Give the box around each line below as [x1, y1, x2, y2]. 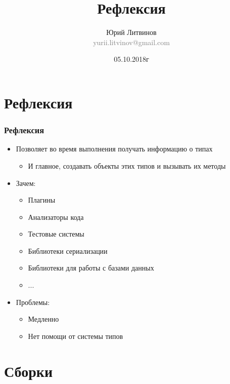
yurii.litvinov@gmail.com [93, 36, 170, 47]
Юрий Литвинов [106, 27, 157, 37]
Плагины [28, 195, 56, 205]
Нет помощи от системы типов [28, 330, 123, 341]
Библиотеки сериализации [28, 245, 108, 256]
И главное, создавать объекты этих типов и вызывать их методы [28, 160, 226, 171]
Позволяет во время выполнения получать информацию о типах [16, 143, 213, 154]
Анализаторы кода [28, 211, 84, 222]
